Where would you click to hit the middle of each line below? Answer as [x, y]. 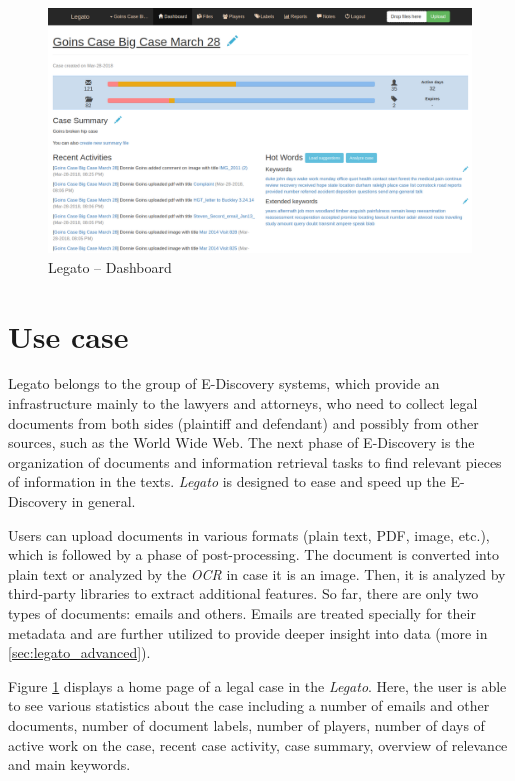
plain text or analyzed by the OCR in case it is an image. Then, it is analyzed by [257, 573]
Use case [68, 335]
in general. [103, 501]
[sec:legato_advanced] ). [79, 652]
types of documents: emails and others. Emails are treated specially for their [242, 612]
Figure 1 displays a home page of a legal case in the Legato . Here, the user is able [257, 685]
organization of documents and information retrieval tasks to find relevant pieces [255, 461]
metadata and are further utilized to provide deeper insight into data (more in [248, 632]
